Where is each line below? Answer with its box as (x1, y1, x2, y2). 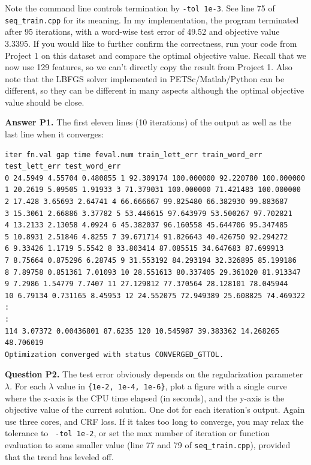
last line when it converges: (5, 128, 104, 140)
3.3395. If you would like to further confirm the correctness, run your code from (5, 37, 297, 49)
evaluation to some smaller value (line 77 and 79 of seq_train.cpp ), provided (5, 439, 291, 451)
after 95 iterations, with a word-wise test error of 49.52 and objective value (5, 25, 280, 38)
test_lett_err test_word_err (5, 162, 121, 171)
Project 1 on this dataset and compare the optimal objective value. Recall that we (5, 49, 307, 61)
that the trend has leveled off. (5, 450, 114, 463)
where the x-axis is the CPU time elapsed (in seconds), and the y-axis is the (5, 391, 285, 404)
